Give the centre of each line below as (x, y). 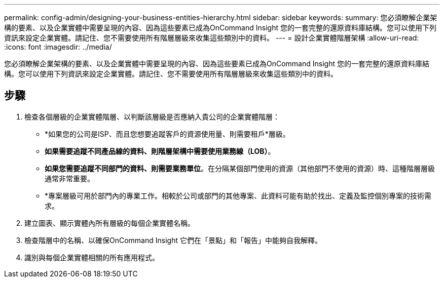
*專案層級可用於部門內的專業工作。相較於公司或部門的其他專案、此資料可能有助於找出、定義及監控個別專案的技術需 (238, 195)
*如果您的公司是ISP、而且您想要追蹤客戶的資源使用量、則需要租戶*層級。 (167, 134)
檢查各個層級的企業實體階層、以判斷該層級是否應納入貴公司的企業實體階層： (152, 116)
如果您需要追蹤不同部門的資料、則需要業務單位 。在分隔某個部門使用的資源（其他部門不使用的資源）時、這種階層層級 (240, 168)
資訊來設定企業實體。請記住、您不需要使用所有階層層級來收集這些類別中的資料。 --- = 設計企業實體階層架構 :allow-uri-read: (212, 38)
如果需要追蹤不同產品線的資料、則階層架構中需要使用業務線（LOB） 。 (160, 151)
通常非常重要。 (69, 178)
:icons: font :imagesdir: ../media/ (58, 47)
